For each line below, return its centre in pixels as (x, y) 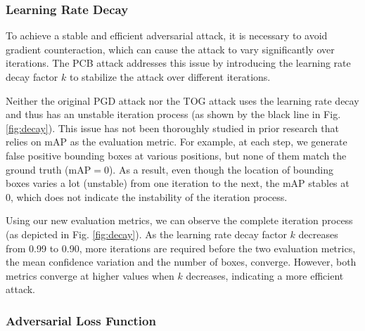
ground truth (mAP (49, 169)
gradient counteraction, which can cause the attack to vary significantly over (170, 49)
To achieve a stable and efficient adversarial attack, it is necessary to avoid (167, 35)
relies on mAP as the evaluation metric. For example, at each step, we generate (177, 142)
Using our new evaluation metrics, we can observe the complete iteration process (179, 220)
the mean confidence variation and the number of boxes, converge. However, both (181, 262)
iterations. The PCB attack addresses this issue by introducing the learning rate (178, 63)
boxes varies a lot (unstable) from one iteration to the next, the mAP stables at (178, 183)
